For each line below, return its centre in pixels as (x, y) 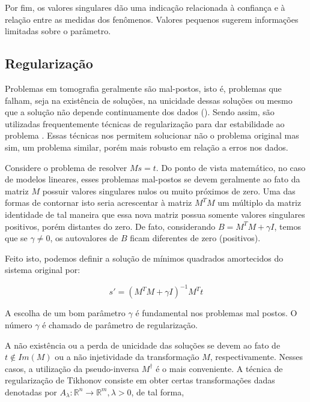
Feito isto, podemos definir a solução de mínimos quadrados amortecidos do (144, 258)
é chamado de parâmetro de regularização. (120, 324)
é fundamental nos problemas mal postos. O (216, 313)
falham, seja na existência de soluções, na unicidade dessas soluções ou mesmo (149, 100)
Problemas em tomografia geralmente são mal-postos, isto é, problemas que (143, 88)
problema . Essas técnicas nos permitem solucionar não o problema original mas (152, 135)
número (19, 324)
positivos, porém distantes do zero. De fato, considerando (110, 226)
